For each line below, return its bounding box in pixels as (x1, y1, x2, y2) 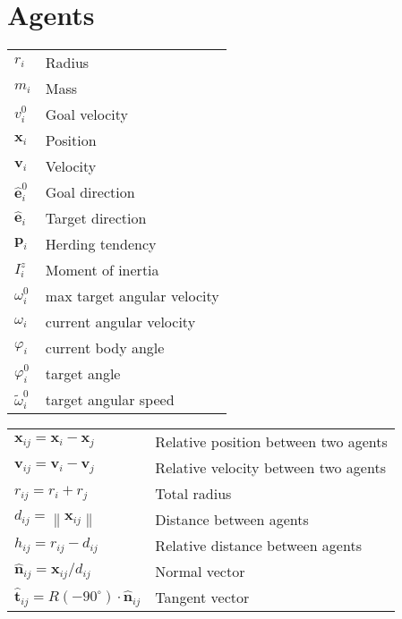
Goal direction (45, 182, 135, 203)
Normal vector (155, 561, 245, 582)
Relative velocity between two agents (155, 457, 386, 479)
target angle (45, 363, 121, 385)
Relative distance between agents (155, 535, 362, 556)
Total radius (155, 483, 232, 505)
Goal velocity (45, 104, 128, 125)
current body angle (45, 337, 165, 359)
